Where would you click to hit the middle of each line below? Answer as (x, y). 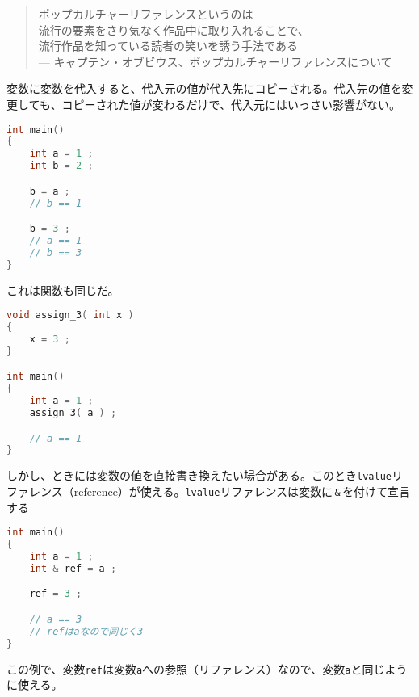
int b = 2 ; (61, 166)
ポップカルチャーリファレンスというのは (146, 14)
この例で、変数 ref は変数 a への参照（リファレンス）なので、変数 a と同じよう (207, 668)
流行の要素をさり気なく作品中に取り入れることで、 (174, 29)
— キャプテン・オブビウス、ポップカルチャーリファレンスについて (215, 61)
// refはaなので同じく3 (86, 631)
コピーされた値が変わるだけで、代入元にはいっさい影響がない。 (231, 104)
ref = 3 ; (56, 594)
